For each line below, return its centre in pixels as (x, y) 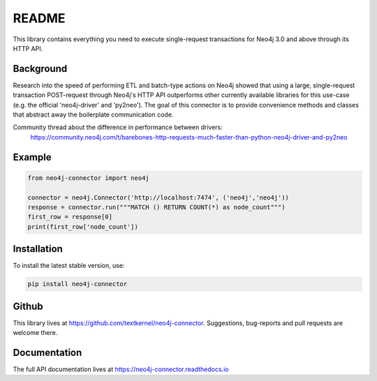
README (39, 18)
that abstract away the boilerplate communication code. (93, 114)
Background (40, 69)
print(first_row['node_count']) (83, 226)
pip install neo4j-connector (77, 284)
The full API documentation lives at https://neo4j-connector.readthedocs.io (121, 369)
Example (32, 157)
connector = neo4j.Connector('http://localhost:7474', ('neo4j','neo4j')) (158, 197)
